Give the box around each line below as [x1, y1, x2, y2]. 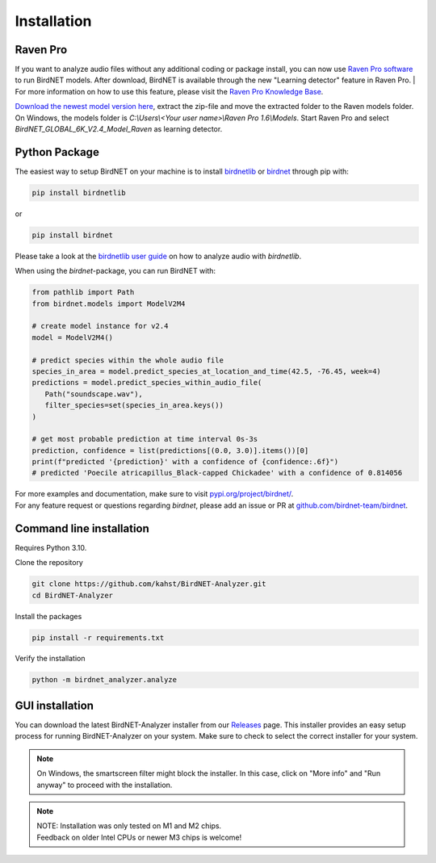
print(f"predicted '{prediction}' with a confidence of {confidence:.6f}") [31, 457, 339, 467]
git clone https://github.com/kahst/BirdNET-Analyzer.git [31, 580, 266, 589]
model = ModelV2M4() [31, 333, 113, 342]
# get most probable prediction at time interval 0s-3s [31, 434, 258, 444]
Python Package [15, 145, 100, 159]
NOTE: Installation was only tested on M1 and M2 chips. [36, 821, 222, 831]
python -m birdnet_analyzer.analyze [31, 675, 178, 685]
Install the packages [15, 611, 82, 621]
